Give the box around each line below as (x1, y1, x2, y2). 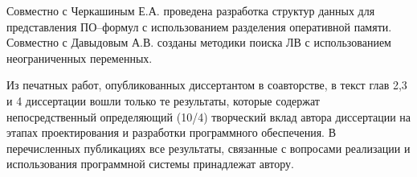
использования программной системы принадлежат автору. (6, 155, 294, 172)
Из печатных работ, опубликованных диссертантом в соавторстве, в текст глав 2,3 (6, 76, 407, 93)
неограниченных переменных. (6, 49, 153, 66)
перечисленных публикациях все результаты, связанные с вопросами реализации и (6, 139, 411, 156)
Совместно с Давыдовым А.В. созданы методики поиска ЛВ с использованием (6, 34, 391, 51)
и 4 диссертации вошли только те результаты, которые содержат (6, 92, 320, 109)
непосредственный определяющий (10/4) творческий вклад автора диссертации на (6, 108, 411, 125)
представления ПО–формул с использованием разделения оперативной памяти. (6, 18, 392, 35)
